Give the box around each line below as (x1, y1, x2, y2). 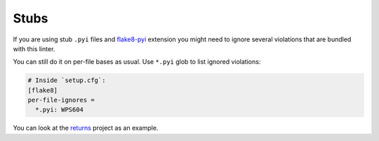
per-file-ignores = (27, 96, 95, 105)
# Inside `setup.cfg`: (27, 76, 106, 84)
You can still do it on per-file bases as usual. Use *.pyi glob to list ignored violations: (13, 58, 261, 66)
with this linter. (13, 44, 55, 53)
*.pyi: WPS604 (35, 106, 84, 114)
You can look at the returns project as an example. (13, 123, 159, 133)
